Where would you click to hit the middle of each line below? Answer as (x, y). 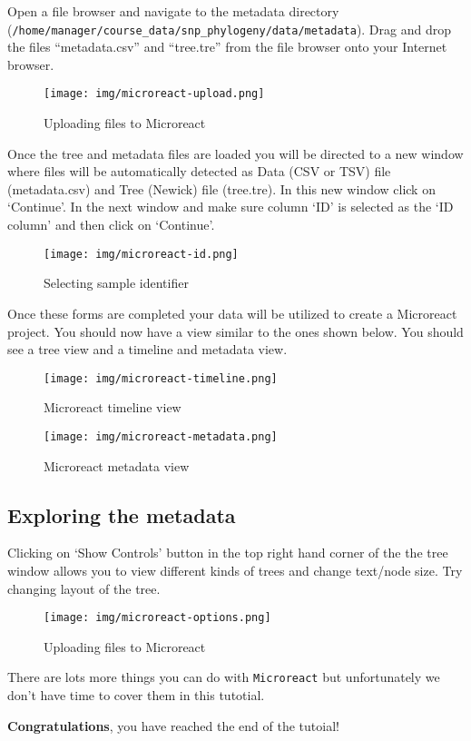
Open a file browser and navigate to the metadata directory (173, 11)
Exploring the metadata (122, 514)
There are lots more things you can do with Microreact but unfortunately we (224, 677)
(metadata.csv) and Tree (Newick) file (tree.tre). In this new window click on (221, 188)
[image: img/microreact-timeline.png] (161, 378)
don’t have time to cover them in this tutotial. (136, 695)
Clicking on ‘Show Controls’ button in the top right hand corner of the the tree (228, 553)
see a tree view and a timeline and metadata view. (147, 349)
